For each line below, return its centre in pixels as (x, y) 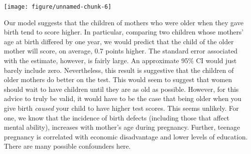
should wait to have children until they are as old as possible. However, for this (121, 89)
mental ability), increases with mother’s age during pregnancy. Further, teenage (122, 127)
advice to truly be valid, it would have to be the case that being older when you (123, 98)
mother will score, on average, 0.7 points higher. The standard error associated (121, 51)
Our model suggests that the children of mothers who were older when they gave (124, 22)
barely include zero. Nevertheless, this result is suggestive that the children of (119, 70)
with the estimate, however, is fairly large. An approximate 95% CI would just (120, 60)
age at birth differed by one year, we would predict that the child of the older (119, 41)
